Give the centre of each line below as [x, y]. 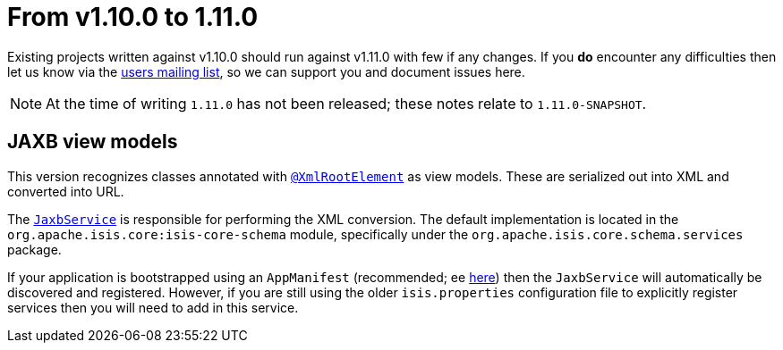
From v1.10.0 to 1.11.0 [133, 17]
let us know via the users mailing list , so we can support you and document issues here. [266, 71]
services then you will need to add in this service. [153, 307]
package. [34, 249]
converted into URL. [66, 191]
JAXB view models [93, 142]
